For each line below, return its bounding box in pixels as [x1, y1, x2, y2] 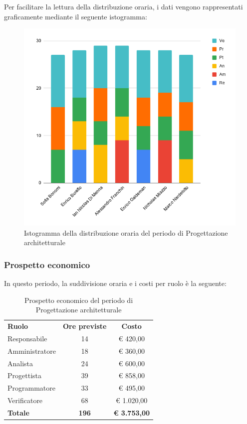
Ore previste [63, 320, 107, 331]
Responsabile [7, 333, 47, 343]
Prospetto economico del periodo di [24, 294, 133, 305]
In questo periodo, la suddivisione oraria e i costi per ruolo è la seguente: [4, 278, 227, 288]
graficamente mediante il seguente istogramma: [4, 11, 147, 21]
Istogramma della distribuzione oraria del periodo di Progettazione [24, 227, 228, 238]
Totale [7, 407, 29, 418]
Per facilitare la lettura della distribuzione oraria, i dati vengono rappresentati [4, 1, 243, 11]
